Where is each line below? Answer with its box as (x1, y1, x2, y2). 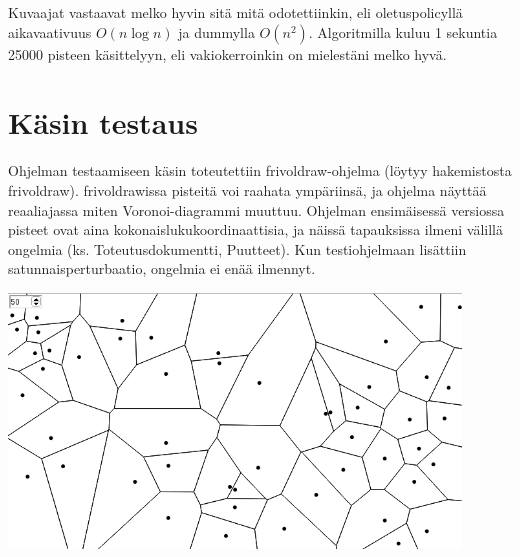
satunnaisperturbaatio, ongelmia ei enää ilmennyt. (8, 258, 316, 279)
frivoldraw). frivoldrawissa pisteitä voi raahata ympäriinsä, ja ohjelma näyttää (8, 179, 487, 200)
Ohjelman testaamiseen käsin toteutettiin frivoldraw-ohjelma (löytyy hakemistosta (8, 160, 512, 181)
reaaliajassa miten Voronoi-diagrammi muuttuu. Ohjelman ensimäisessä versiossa (8, 199, 505, 220)
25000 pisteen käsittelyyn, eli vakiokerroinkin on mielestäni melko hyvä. (8, 43, 447, 64)
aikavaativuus (8, 21, 92, 42)
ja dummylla (178, 21, 255, 42)
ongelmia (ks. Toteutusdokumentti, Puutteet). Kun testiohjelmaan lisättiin (8, 238, 467, 259)
